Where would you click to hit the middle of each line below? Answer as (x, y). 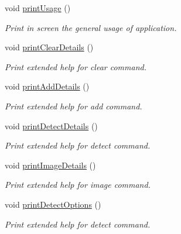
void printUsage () (38, 8)
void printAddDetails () (47, 86)
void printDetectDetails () (51, 125)
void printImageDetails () (50, 165)
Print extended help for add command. (74, 106)
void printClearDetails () (49, 47)
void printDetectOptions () (53, 204)
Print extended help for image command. (78, 185)
